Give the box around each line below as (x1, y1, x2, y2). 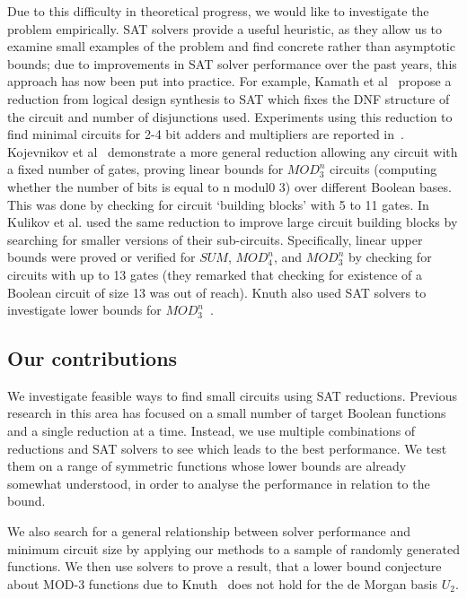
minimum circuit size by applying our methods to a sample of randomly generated (7, 539, 460, 558)
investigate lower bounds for (7, 300, 162, 319)
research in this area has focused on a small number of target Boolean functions (7, 404, 446, 422)
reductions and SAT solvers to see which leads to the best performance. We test (7, 438, 447, 457)
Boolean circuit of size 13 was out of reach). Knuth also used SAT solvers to (7, 282, 427, 301)
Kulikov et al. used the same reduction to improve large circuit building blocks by (7, 213, 458, 231)
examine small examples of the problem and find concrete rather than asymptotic (7, 37, 455, 56)
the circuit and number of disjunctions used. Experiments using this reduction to (7, 107, 453, 126)
